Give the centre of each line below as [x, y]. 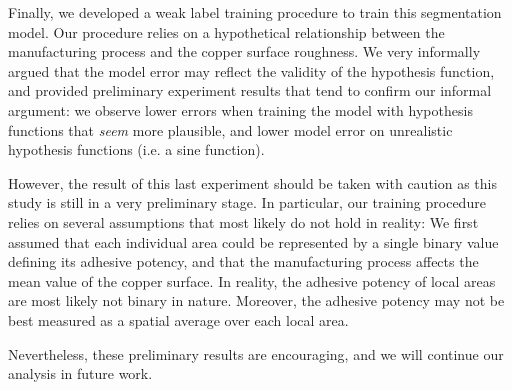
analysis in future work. [80, 373]
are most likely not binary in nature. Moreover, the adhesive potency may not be [256, 300]
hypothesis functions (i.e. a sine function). [136, 149]
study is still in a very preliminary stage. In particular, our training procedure [247, 202]
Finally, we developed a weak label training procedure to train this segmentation [255, 12]
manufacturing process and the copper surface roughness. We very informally [244, 51]
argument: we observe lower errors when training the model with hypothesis [240, 109]
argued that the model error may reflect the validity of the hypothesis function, [251, 70]
